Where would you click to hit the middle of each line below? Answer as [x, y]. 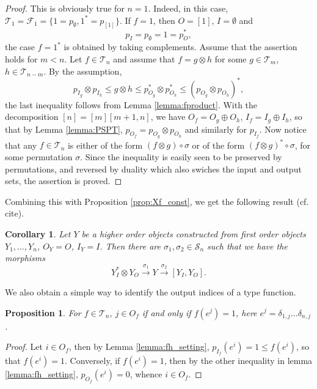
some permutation [39, 156]
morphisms [25, 258]
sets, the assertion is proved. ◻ [64, 181]
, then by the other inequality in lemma [238, 361]
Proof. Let [24, 346]
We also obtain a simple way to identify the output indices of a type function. [151, 291]
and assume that [144, 58]
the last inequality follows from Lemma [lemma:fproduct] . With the [131, 104]
